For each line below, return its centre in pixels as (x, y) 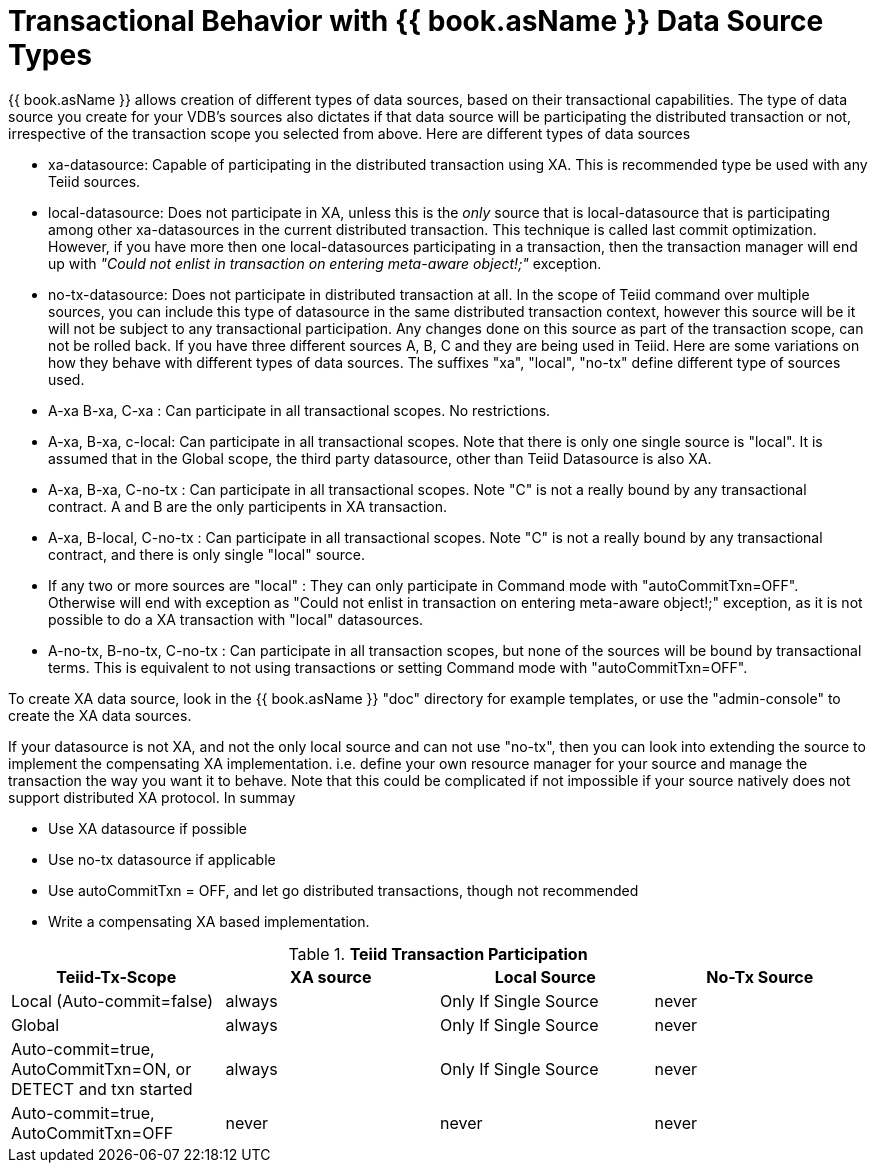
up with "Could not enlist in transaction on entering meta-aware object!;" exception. (325, 263)
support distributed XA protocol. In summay (152, 797)
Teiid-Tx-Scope (116, 976)
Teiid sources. (94, 181)
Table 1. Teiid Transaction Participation (438, 953)
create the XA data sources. (100, 715)
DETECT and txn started (102, 1088)
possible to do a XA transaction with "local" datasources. (236, 619)
